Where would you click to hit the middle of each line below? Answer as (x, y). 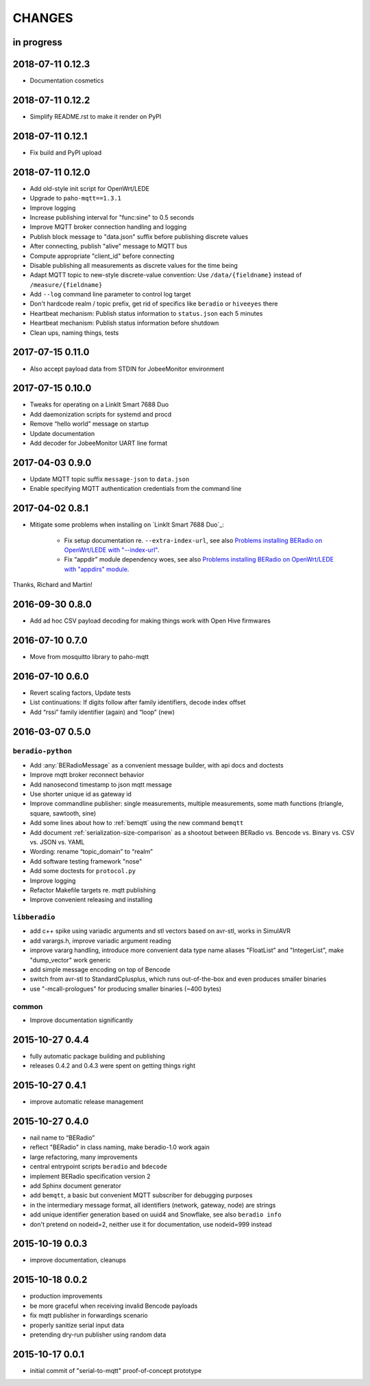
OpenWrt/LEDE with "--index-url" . (112, 550)
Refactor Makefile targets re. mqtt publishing (93, 890)
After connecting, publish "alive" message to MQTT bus (109, 246)
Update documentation (62, 433)
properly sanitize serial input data (77, 1325)
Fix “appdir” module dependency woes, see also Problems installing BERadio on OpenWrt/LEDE (199, 559)
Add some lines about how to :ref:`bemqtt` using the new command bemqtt (137, 823)
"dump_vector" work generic (70, 960)
